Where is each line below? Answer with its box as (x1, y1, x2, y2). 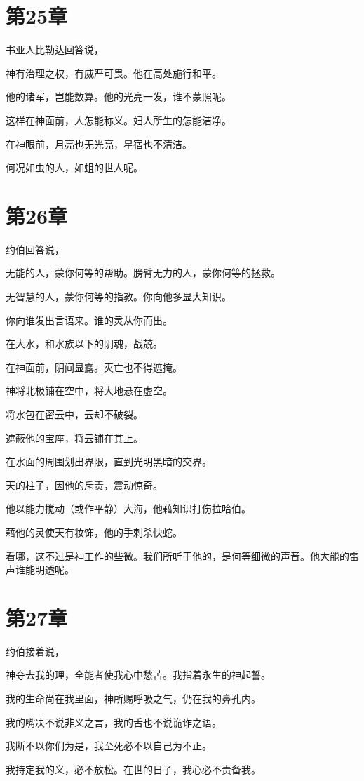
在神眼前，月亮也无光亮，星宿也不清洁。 (6, 136, 192, 151)
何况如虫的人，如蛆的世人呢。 (6, 160, 143, 175)
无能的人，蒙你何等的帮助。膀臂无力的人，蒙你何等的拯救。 (6, 265, 281, 280)
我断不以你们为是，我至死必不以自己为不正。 (6, 738, 212, 753)
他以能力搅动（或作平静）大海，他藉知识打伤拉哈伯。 (6, 501, 251, 516)
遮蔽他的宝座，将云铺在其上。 (6, 430, 143, 445)
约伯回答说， (6, 241, 65, 256)
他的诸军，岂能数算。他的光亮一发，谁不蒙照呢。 (6, 89, 231, 104)
